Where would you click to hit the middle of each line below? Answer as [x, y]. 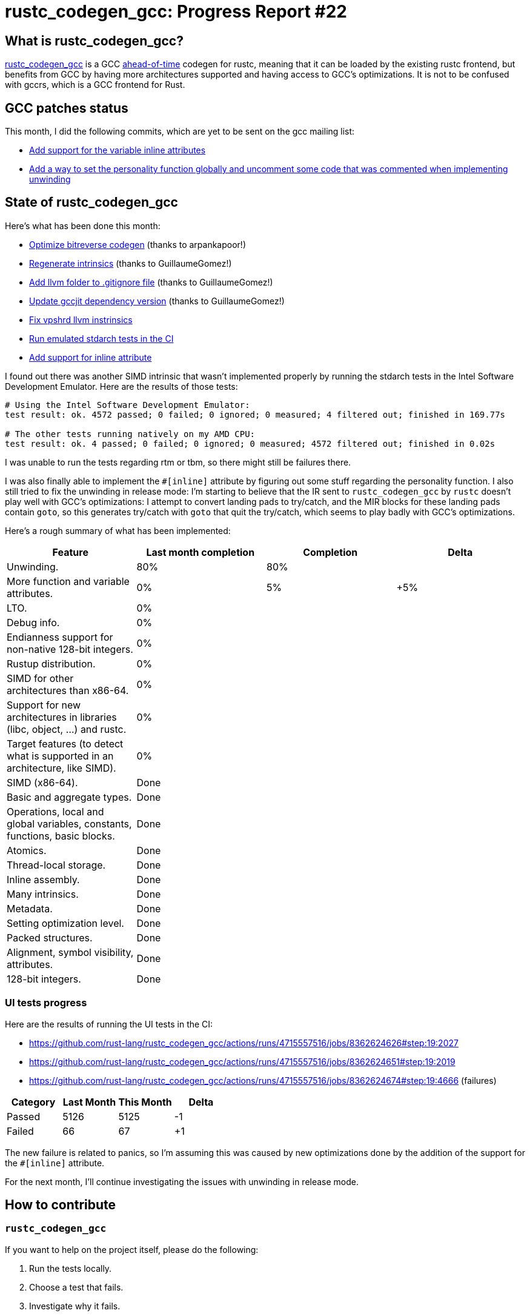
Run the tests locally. [71, 1268]
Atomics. [27, 850]
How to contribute [61, 1205]
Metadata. [30, 908]
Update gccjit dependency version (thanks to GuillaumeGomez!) [157, 301]
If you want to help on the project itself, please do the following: [132, 1249]
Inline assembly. [43, 879]
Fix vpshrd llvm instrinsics [81, 319]
